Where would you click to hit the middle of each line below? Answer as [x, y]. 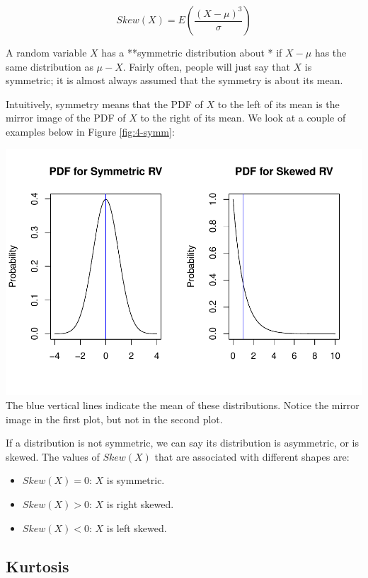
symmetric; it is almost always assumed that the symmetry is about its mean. [174, 80]
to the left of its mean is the [278, 104]
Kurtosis [38, 566]
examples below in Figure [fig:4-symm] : [90, 131]
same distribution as [50, 66]
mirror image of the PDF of [66, 118]
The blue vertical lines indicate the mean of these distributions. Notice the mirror [183, 405]
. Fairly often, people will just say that [206, 66]
